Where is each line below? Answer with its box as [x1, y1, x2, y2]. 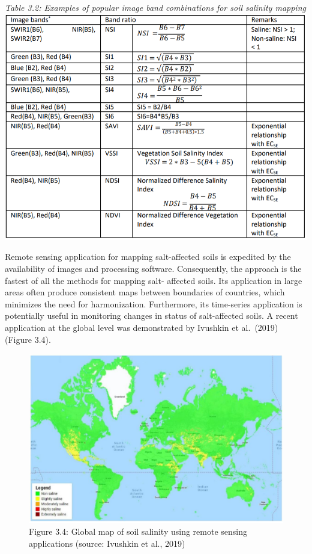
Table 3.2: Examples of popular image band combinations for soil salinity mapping [5, 1, 306, 13]
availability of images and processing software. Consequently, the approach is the [5, 262, 302, 275]
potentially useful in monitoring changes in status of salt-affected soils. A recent [5, 309, 298, 322]
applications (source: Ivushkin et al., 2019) [29, 537, 185, 549]
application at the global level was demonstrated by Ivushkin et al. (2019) [5, 321, 278, 333]
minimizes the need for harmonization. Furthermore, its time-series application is [5, 297, 302, 310]
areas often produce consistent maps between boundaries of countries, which [5, 286, 285, 298]
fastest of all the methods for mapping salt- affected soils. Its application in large [5, 274, 302, 286]
